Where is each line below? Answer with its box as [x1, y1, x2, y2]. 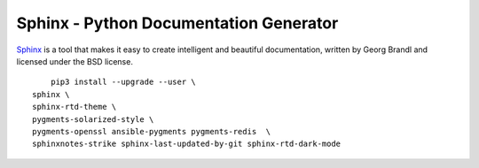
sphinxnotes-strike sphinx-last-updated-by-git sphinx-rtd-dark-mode [32, 139, 342, 149]
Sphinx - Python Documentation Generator [16, 13, 339, 33]
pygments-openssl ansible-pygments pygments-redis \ [32, 126, 271, 136]
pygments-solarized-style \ [32, 114, 154, 124]
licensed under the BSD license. [16, 56, 133, 66]
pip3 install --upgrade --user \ [50, 77, 197, 88]
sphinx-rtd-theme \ [32, 102, 117, 112]
